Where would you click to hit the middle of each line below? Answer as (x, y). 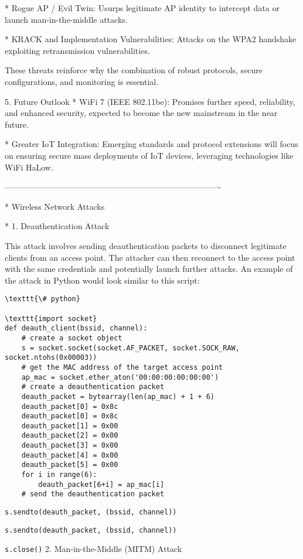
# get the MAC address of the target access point (122, 367)
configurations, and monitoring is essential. (82, 81)
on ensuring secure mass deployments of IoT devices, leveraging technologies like (149, 155)
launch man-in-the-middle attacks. (66, 19)
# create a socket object (72, 338)
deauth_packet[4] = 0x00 (70, 455)
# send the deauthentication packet (93, 494)
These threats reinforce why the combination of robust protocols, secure (134, 70)
